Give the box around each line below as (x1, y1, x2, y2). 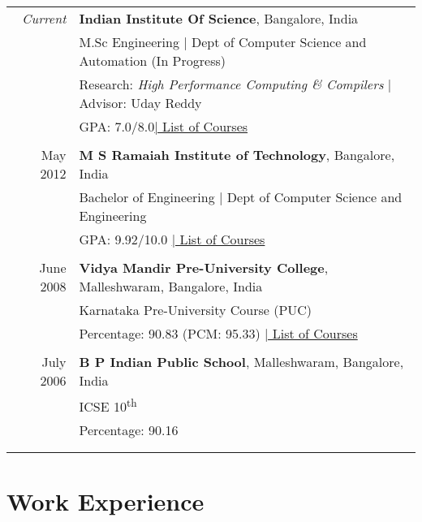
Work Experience (6, 484, 205, 517)
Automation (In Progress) (79, 51, 226, 70)
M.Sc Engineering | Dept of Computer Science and (79, 32, 367, 51)
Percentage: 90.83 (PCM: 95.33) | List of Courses (79, 324, 358, 343)
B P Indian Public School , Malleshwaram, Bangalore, (79, 352, 404, 371)
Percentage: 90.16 (79, 421, 179, 440)
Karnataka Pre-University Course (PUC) (79, 300, 312, 319)
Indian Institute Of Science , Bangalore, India (79, 9, 359, 28)
